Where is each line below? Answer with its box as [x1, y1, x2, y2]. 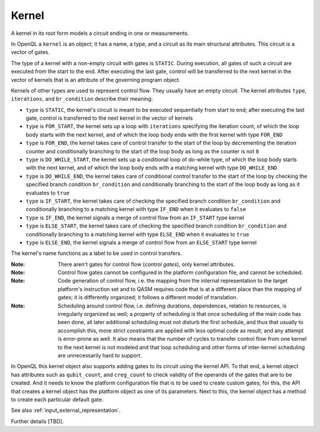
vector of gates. [11, 49, 50, 56]
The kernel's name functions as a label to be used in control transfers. [11, 249, 182, 257]
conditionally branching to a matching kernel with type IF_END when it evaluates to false [25, 206, 247, 213]
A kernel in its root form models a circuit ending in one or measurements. [11, 30, 189, 37]
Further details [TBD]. [11, 418, 64, 425]
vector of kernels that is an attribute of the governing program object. [11, 76, 181, 83]
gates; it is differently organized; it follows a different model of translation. [57, 294, 238, 301]
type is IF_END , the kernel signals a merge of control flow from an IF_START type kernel [25, 214, 244, 221]
